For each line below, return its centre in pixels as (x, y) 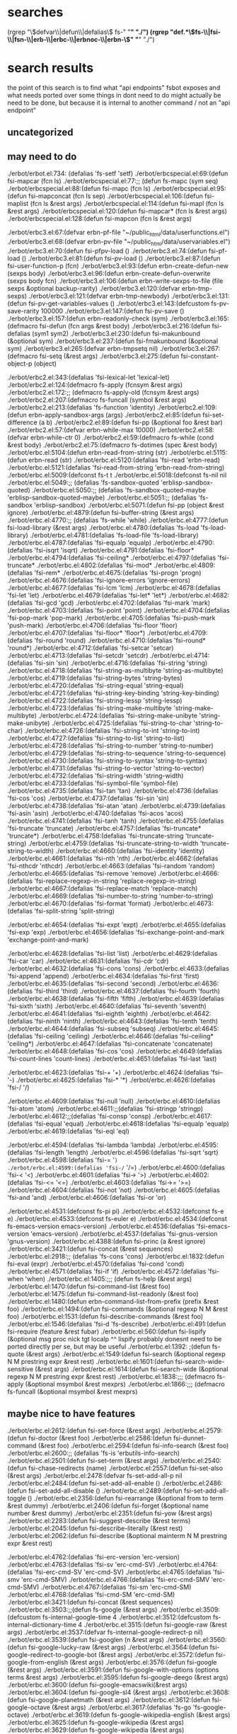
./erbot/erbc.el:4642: (180, 1013)
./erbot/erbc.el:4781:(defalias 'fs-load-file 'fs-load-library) (114, 535)
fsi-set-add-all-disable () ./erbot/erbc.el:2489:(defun (105, 1491)
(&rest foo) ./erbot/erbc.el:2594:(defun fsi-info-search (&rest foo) (133, 1446)
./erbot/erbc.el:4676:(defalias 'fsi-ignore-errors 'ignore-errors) (99, 580)
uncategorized (40, 133)
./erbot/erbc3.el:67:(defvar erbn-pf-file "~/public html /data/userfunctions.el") (118, 233)
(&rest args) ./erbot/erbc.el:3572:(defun (156, 1655)
